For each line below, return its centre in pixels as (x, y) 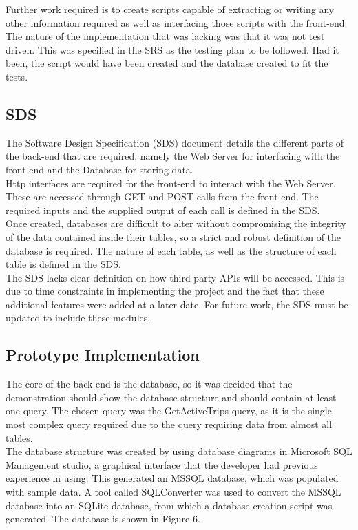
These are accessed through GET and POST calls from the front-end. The (162, 197)
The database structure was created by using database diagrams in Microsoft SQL (179, 451)
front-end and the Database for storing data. (99, 169)
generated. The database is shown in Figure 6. (103, 519)
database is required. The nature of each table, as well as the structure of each (171, 250)
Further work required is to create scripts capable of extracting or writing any (170, 9)
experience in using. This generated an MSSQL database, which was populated (172, 478)
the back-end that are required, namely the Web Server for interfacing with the (173, 156)
